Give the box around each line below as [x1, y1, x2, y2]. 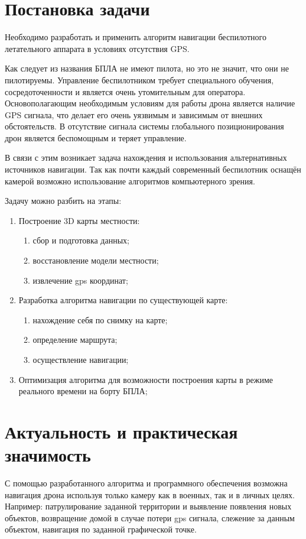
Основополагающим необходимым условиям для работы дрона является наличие [5, 97, 295, 109]
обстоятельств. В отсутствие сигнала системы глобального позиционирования [5, 120, 284, 132]
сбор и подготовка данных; [32, 234, 129, 246]
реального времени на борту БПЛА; [18, 385, 148, 397]
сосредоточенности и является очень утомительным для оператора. [5, 85, 246, 98]
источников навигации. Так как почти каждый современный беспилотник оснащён [5, 163, 301, 176]
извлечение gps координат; [32, 274, 128, 286]
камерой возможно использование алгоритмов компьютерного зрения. [5, 174, 255, 187]
